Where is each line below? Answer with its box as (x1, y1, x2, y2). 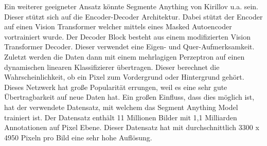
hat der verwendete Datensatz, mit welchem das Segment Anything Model (4, 101, 238, 112)
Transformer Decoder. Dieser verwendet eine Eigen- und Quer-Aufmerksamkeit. (4, 41, 255, 52)
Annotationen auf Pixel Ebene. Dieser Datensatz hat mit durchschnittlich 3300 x (4, 122, 259, 133)
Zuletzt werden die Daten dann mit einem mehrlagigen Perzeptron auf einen (4, 51, 245, 62)
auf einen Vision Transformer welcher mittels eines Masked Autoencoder (4, 21, 232, 32)
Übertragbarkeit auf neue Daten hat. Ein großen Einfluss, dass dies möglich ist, (4, 92, 255, 102)
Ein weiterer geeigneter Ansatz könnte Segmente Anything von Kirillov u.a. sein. (4, 1, 259, 11)
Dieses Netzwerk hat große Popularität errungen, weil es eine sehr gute (4, 81, 227, 92)
